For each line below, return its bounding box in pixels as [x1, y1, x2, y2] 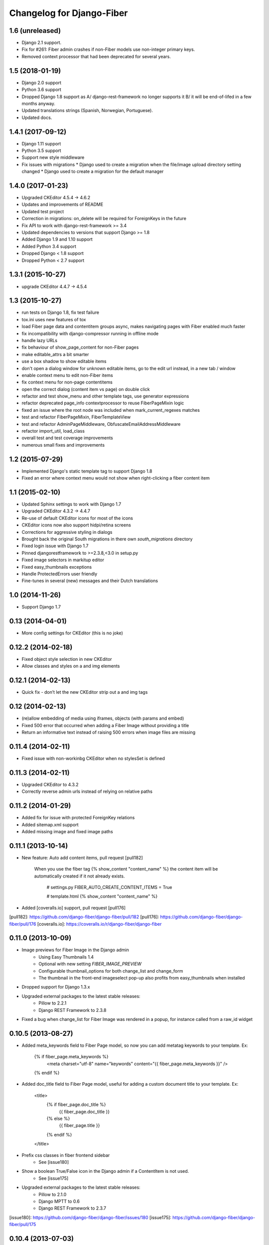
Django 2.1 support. [21, 40, 62, 46]
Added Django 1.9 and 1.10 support [21, 237, 93, 243]
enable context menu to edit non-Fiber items [21, 372, 113, 378]
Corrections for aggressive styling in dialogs [21, 529, 113, 535]
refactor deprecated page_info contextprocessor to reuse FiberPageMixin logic [21, 400, 184, 406]
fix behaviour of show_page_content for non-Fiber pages [21, 344, 139, 351]
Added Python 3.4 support [21, 243, 77, 249]
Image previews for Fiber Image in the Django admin [21, 947, 130, 953]
